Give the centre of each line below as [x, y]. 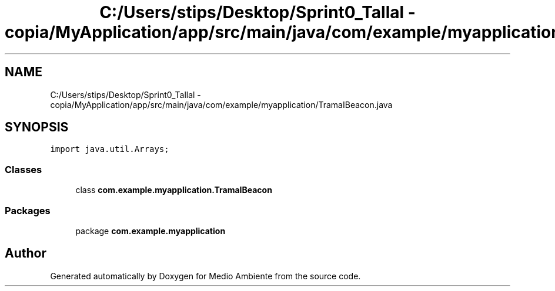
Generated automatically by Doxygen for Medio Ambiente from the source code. [205, 276]
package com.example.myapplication [151, 231]
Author [26, 253]
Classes [24, 169]
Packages [28, 210]
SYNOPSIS [37, 127]
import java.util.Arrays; [110, 149]
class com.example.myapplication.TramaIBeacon [174, 190]
